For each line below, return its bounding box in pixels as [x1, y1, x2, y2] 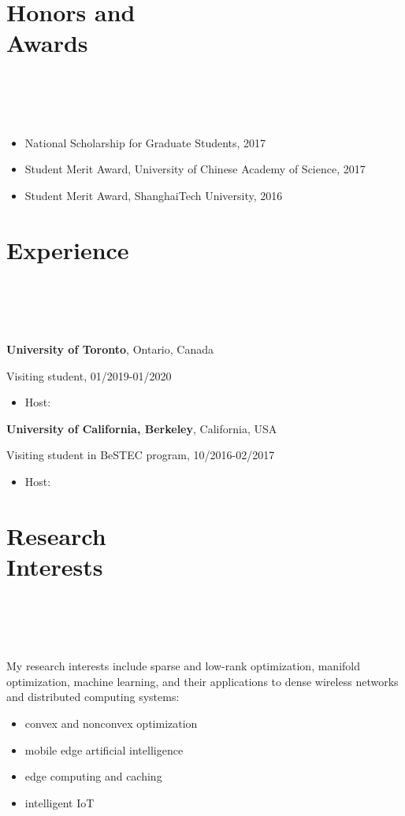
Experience [6, 233, 129, 265]
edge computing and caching [24, 768, 162, 784]
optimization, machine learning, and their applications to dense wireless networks [6, 673, 399, 689]
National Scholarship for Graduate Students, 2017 [24, 134, 266, 150]
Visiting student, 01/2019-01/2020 [6, 367, 172, 384]
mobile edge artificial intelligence [24, 741, 184, 758]
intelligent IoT [24, 794, 95, 810]
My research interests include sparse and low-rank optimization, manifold [6, 658, 360, 674]
